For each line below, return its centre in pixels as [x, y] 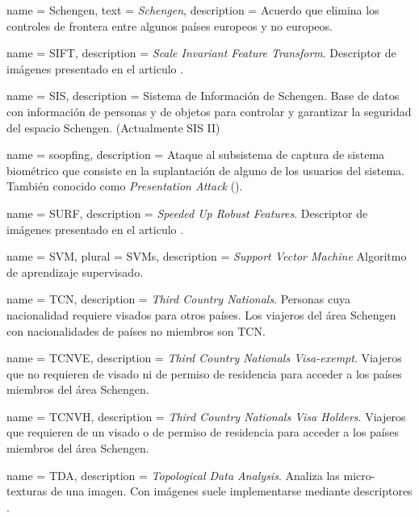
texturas [27, 491]
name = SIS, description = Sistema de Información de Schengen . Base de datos [203, 96]
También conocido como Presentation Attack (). [125, 186]
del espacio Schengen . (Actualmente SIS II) [113, 127]
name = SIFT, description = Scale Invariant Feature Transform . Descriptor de [201, 53]
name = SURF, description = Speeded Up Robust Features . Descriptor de [187, 213]
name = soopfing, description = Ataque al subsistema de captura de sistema [196, 155]
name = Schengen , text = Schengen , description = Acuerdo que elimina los [193, 10]
